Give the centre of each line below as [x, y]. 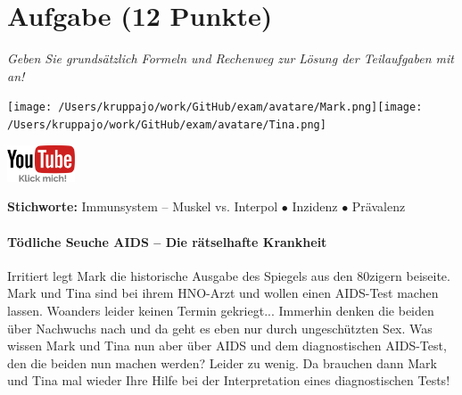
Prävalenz [379, 206]
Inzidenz [315, 206]
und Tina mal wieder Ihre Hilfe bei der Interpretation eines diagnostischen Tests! [229, 380]
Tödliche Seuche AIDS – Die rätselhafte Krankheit [167, 241]
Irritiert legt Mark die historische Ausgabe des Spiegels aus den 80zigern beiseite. [229, 275]
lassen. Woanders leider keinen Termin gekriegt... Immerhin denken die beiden [221, 311]
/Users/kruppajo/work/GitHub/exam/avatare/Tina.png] [167, 124]
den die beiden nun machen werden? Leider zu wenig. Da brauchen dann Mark [223, 362]
